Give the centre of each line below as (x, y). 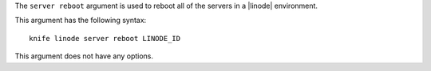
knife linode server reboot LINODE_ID (105, 38)
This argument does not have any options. (84, 56)
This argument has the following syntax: (81, 21)
